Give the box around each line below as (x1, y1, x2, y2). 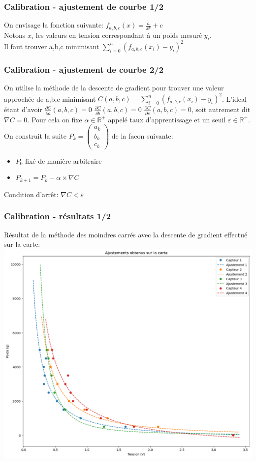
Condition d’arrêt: (4, 189, 59, 199)
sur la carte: (4, 239, 40, 249)
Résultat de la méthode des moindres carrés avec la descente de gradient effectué (4, 229, 248, 239)
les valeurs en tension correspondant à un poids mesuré (35, 29, 202, 40)
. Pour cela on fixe (27, 114, 82, 124)
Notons (4, 29, 26, 40)
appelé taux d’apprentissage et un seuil (108, 114, 226, 124)
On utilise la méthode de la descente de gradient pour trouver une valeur (4, 83, 224, 93)
